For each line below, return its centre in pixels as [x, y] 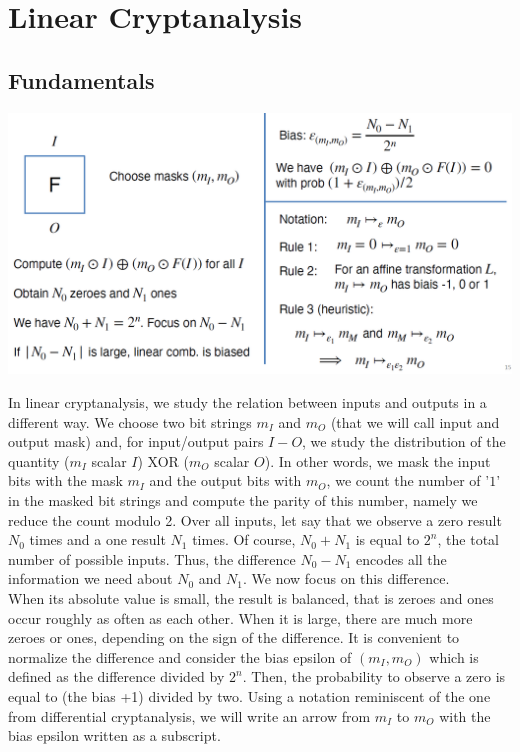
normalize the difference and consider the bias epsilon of [180, 656]
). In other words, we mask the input [377, 460]
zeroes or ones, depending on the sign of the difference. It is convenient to [234, 637]
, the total [468, 539]
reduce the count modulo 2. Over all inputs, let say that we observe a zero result [255, 519]
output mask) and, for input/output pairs [136, 441]
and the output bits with [225, 480]
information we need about [90, 578]
